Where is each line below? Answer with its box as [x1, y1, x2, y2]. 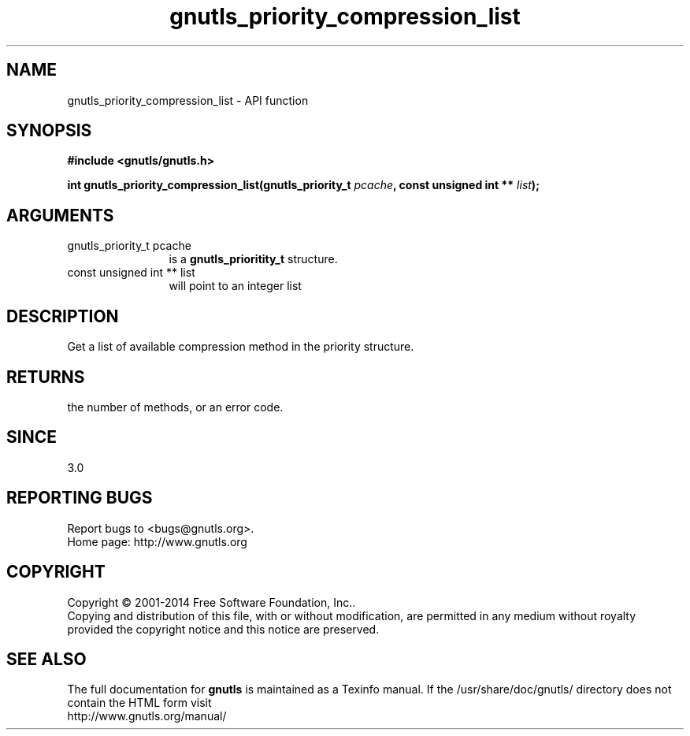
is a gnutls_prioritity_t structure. [169, 252, 338, 266]
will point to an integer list [169, 279, 302, 293]
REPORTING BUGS [6, 488, 153, 508]
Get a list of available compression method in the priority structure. [67, 340, 414, 354]
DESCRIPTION [6, 306, 119, 326]
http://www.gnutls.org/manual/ [67, 709, 227, 723]
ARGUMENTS [6, 205, 114, 225]
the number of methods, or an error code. [67, 400, 284, 414]
